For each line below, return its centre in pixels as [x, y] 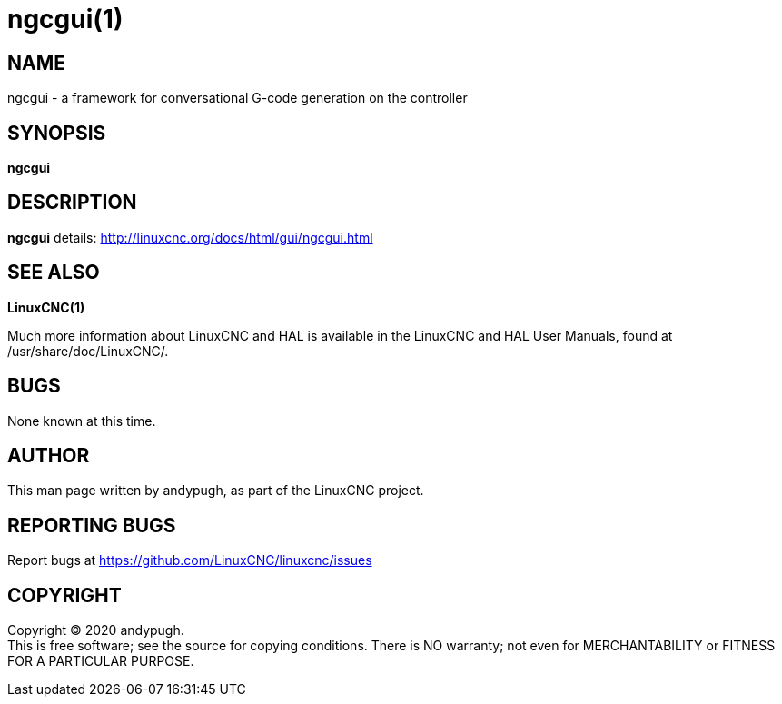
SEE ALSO [54, 273]
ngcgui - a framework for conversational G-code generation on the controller [238, 98]
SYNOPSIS [57, 133]
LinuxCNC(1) [46, 307]
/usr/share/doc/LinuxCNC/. [88, 351]
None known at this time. [82, 421]
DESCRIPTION [72, 203]
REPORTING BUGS [92, 525]
